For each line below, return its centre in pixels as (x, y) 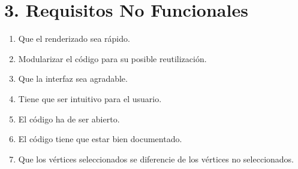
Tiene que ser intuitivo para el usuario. (90, 98)
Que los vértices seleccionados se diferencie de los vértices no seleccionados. (156, 159)
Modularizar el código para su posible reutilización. (112, 58)
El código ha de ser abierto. (69, 119)
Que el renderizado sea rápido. (74, 39)
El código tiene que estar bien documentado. (100, 139)
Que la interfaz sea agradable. (73, 79)
